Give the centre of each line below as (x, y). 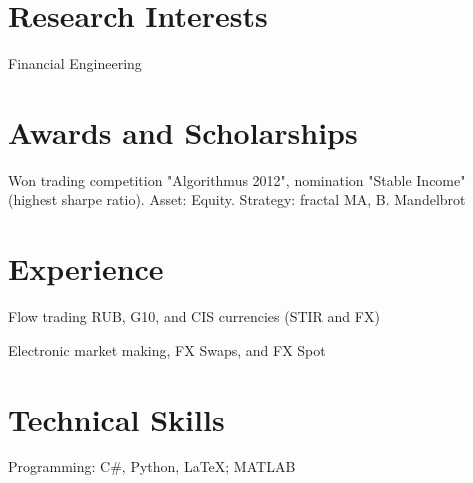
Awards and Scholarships (183, 131)
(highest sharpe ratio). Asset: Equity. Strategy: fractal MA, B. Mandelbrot (237, 199)
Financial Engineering (75, 63)
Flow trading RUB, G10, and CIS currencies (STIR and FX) (194, 316)
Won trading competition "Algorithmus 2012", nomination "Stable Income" (237, 179)
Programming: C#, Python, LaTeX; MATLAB (152, 466)
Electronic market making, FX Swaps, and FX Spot (167, 349)
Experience (86, 268)
